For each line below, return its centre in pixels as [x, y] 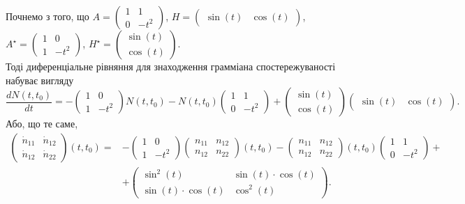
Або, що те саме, [42, 124]
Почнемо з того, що [47, 16]
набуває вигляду [40, 80]
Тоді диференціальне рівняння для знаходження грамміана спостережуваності [171, 66]
